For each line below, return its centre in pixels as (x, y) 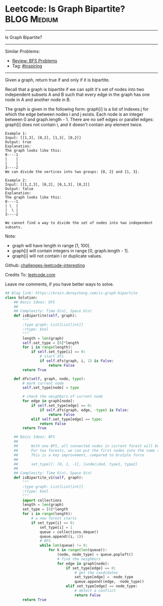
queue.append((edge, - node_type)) (109, 582)
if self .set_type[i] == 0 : (58, 352)
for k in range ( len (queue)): (78, 550)
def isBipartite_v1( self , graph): (49, 478)
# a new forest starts (54, 518)
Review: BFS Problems (34, 61)
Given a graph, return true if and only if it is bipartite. (57, 80)
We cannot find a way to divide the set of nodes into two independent (79, 223)
